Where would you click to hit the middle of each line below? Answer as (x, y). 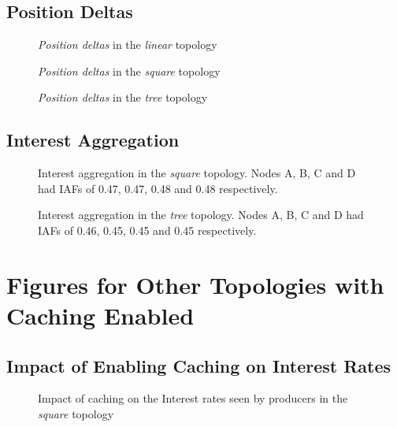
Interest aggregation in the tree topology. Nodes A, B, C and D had (201, 215)
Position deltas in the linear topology (128, 45)
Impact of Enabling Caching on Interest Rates (199, 365)
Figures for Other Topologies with (195, 284)
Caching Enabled (100, 315)
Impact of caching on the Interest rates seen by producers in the (193, 398)
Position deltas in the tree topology (123, 97)
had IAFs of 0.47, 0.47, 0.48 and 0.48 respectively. (158, 188)
